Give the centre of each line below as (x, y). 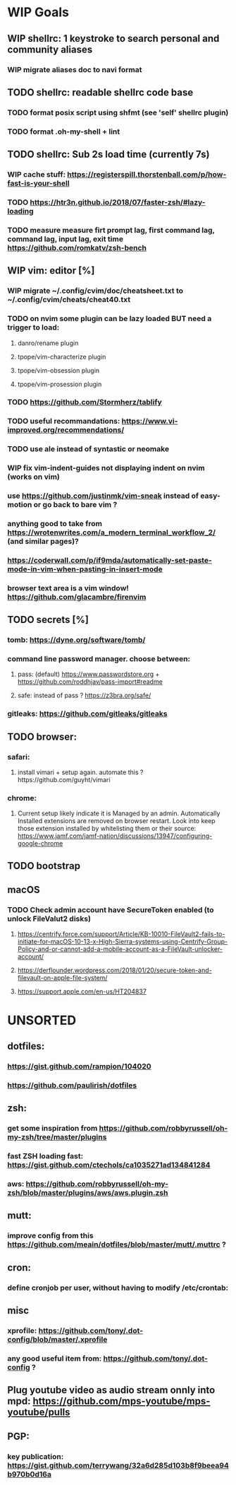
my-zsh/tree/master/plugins (57, 1137)
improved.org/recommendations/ (66, 430)
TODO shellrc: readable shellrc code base (100, 92)
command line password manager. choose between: (99, 659)
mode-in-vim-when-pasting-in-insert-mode (85, 569)
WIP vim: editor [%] (51, 270)
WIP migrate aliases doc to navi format (75, 69)
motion (20, 505)
